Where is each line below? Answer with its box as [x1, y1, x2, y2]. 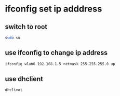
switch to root [5, 23, 48, 31]
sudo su [5, 35, 21, 40]
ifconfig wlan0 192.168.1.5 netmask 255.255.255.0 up [5, 61, 116, 66]
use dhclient [5, 75, 43, 83]
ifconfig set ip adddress [5, 3, 102, 14]
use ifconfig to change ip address [5, 49, 108, 57]
